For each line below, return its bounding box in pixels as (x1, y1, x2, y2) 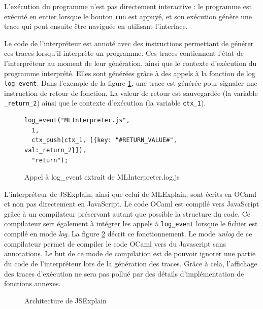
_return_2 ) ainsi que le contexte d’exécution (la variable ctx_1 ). (4, 97, 206, 108)
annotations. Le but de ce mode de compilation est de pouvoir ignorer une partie (4, 248, 256, 259)
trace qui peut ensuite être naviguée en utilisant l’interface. (4, 21, 188, 31)
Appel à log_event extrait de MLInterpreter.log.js (24, 171, 180, 182)
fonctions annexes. (4, 278, 61, 289)
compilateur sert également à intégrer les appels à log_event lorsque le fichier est (4, 218, 258, 229)
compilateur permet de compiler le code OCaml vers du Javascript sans (4, 238, 226, 249)
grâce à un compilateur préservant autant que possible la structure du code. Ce (4, 208, 251, 219)
